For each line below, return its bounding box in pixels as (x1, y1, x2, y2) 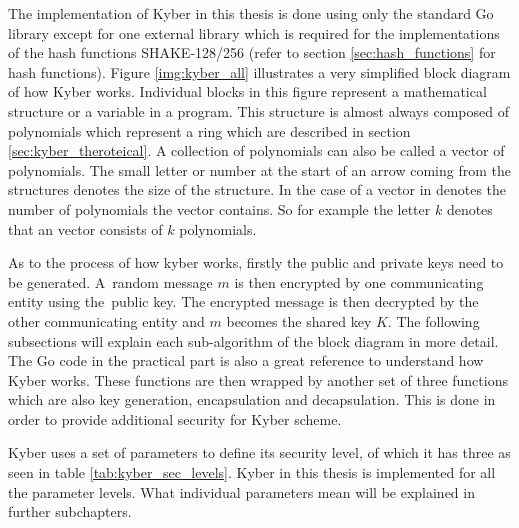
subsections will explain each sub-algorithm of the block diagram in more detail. (8, 330, 499, 351)
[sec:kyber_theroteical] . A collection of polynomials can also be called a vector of (8, 140, 505, 161)
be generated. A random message (8, 271, 213, 292)
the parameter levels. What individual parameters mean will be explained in (8, 481, 475, 502)
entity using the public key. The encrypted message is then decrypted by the (8, 291, 479, 312)
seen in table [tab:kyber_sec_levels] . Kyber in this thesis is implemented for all (8, 462, 496, 483)
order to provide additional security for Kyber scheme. (8, 408, 342, 429)
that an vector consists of (8, 218, 163, 239)
